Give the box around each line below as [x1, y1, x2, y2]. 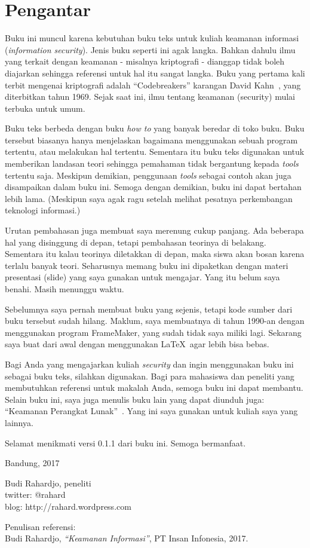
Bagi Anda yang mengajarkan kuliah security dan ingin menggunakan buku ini [5, 357, 294, 370]
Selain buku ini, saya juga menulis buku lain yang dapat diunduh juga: [5, 393, 265, 405]
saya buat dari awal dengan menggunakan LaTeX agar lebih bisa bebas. [5, 338, 269, 350]
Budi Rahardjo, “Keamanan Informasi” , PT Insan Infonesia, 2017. [5, 532, 248, 544]
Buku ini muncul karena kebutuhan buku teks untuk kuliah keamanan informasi [5, 32, 299, 44]
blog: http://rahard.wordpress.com [5, 500, 131, 512]
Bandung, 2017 [5, 457, 60, 469]
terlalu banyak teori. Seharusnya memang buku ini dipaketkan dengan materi [5, 259, 288, 271]
